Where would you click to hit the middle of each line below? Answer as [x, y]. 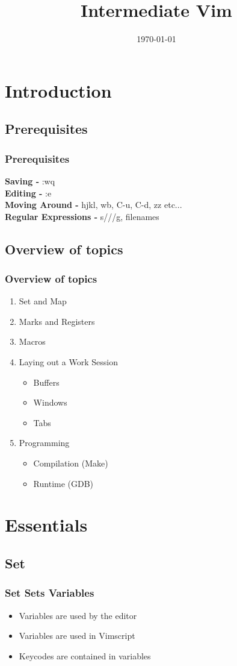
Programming [44, 443]
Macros [32, 341]
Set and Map [43, 301]
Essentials [46, 525]
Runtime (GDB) [63, 483]
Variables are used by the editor [78, 615]
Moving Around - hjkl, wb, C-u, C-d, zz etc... [94, 205]
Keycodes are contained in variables [85, 655]
